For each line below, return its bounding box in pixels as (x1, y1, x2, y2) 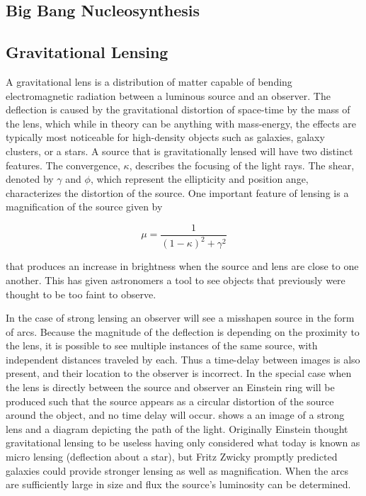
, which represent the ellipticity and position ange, (90, 171, 309, 186)
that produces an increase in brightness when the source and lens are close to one (6, 259, 359, 274)
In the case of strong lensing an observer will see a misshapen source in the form (6, 310, 355, 325)
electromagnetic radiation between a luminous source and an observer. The (6, 88, 331, 103)
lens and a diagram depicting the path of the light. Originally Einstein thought (6, 421, 348, 436)
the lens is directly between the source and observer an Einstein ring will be (6, 380, 335, 395)
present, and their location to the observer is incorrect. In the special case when (6, 366, 352, 381)
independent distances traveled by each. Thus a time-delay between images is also (6, 351, 360, 366)
